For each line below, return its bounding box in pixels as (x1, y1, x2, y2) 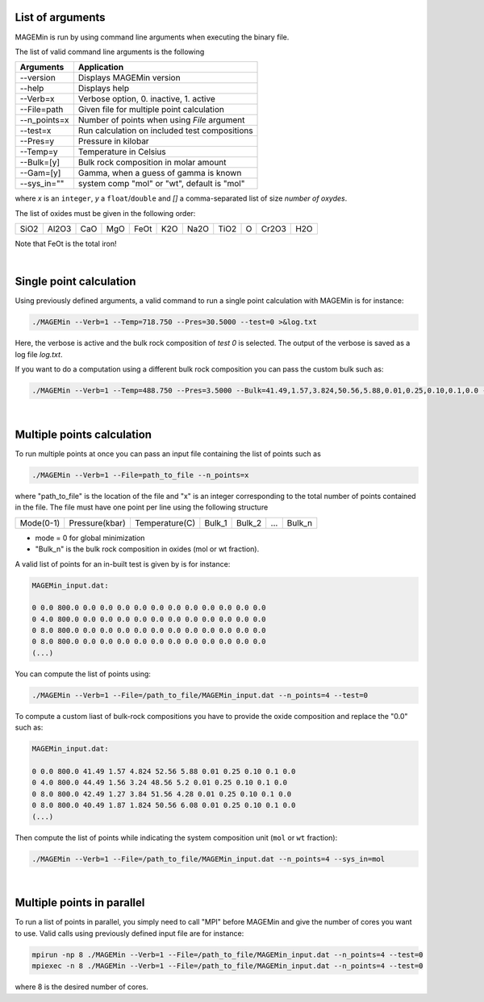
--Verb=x (19, 94, 56, 105)
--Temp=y (19, 146, 58, 157)
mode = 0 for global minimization (35, 533, 145, 543)
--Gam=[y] (19, 168, 61, 179)
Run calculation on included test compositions (77, 125, 253, 136)
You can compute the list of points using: (15, 669, 151, 679)
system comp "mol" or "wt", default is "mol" (77, 178, 245, 189)
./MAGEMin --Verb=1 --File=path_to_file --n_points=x (31, 470, 249, 480)
